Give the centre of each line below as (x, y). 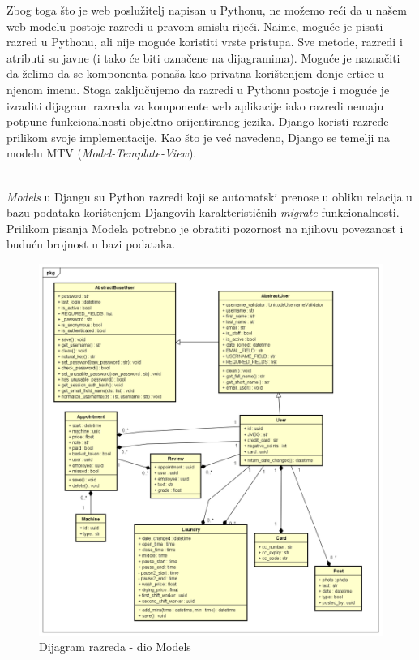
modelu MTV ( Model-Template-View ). (102, 153)
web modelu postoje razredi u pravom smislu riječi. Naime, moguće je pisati (195, 26)
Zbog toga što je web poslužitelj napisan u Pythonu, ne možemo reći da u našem (207, 10)
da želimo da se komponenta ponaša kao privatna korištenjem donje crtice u (195, 73)
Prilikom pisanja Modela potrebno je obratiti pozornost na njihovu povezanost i (205, 228)
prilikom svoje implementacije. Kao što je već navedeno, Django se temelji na (198, 137)
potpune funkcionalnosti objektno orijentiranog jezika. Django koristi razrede (198, 121)
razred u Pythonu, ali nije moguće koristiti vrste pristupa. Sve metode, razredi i (205, 42)
